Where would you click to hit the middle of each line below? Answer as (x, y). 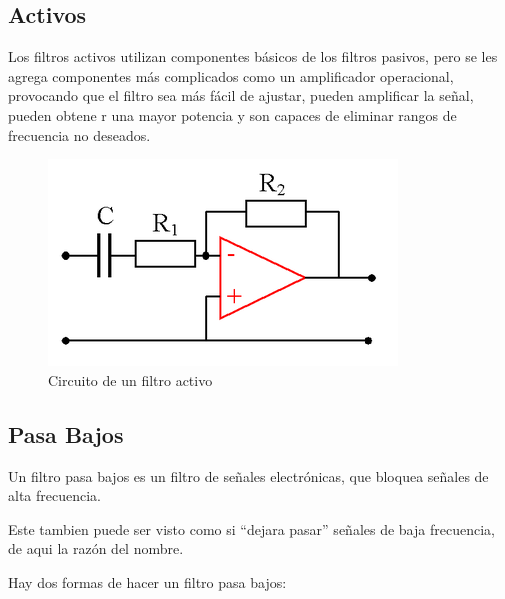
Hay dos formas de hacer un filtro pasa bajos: (147, 581)
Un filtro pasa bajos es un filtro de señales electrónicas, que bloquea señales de (248, 475)
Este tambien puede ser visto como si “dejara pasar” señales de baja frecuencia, (251, 528)
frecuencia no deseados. (79, 134)
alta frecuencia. (54, 495)
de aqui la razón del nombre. (96, 548)
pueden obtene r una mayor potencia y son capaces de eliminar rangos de (232, 114)
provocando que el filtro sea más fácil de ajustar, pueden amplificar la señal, (241, 95)
